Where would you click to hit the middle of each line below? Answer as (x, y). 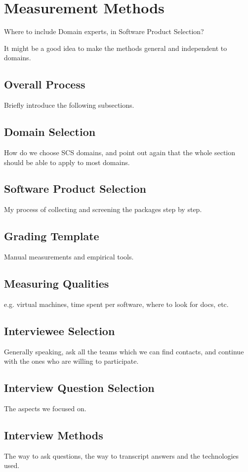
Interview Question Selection (79, 388)
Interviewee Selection (60, 330)
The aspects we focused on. (45, 408)
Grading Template (52, 236)
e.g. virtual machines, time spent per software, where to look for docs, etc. (116, 304)
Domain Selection (50, 132)
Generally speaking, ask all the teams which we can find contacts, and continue (124, 351)
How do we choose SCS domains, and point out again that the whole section (120, 152)
